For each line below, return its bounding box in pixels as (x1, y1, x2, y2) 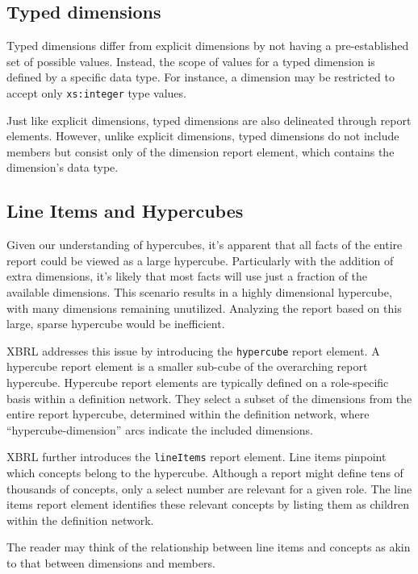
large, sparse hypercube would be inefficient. (6, 315, 225, 332)
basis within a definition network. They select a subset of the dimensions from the (6, 389, 412, 406)
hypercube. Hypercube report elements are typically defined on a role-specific (6, 374, 389, 391)
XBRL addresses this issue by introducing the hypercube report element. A (6, 342, 380, 359)
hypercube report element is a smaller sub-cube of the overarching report (6, 358, 368, 375)
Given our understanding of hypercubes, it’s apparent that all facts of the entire (6, 236, 403, 253)
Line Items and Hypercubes (6, 198, 244, 223)
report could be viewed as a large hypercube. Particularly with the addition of (6, 252, 394, 268)
